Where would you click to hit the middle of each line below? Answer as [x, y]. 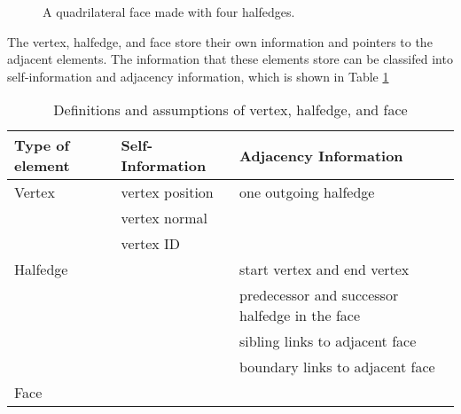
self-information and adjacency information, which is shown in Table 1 [198, 76]
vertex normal [164, 218]
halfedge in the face [299, 316]
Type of [42, 145]
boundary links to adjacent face [337, 367]
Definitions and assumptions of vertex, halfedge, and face [230, 110]
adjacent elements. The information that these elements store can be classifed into [230, 59]
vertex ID [151, 244]
